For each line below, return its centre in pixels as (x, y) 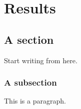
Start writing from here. (41, 60)
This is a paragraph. (35, 101)
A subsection (30, 82)
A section (29, 39)
